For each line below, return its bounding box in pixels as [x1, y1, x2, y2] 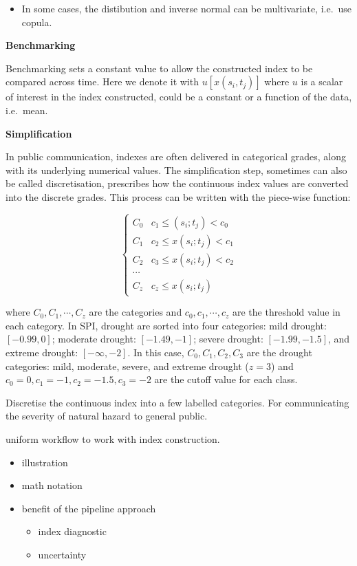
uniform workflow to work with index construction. [6, 431, 220, 446]
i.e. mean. [6, 102, 48, 117]
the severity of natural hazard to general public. [6, 409, 208, 423]
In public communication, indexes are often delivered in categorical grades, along [6, 149, 346, 164]
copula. [21, 14, 52, 29]
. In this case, [127, 345, 184, 359]
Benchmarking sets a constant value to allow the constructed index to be [6, 61, 313, 75]
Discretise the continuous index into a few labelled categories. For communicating [6, 395, 349, 409]
